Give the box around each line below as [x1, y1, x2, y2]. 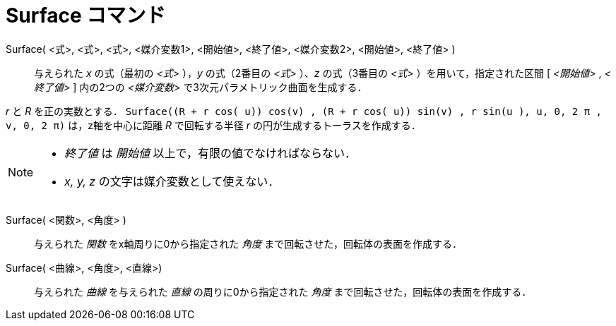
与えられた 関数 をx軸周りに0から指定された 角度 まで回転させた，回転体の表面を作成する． [34, 237, 462, 250]
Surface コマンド [6, 4, 166, 28]
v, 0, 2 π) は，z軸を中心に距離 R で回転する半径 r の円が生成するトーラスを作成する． [6, 119, 421, 131]
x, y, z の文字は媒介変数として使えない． [64, 174, 280, 188]
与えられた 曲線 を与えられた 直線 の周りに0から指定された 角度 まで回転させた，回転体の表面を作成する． [34, 285, 532, 298]
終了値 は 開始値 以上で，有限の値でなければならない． [64, 145, 356, 160]
